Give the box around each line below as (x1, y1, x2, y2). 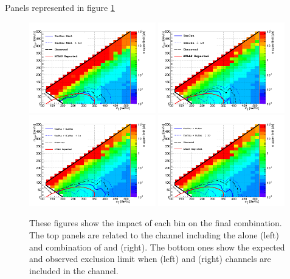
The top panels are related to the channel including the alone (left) (29, 228, 279, 241)
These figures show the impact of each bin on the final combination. (29, 217, 282, 229)
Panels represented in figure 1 (5, 1, 115, 13)
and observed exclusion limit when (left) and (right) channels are (29, 252, 271, 265)
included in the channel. (29, 264, 119, 277)
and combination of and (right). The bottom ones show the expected (29, 240, 285, 253)
